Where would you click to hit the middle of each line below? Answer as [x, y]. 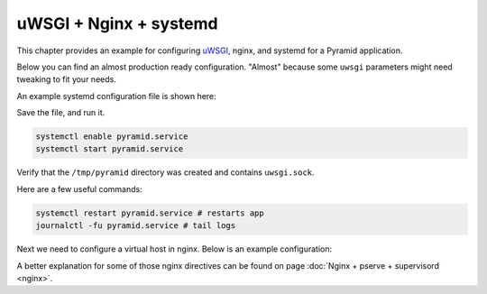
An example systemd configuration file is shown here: [116, 96]
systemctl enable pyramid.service [112, 137]
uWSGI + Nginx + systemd [117, 23]
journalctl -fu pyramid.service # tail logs [136, 226]
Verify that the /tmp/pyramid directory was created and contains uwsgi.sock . [165, 172]
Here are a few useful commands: [80, 188]
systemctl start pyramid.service [110, 149]
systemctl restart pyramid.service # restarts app [150, 213]
